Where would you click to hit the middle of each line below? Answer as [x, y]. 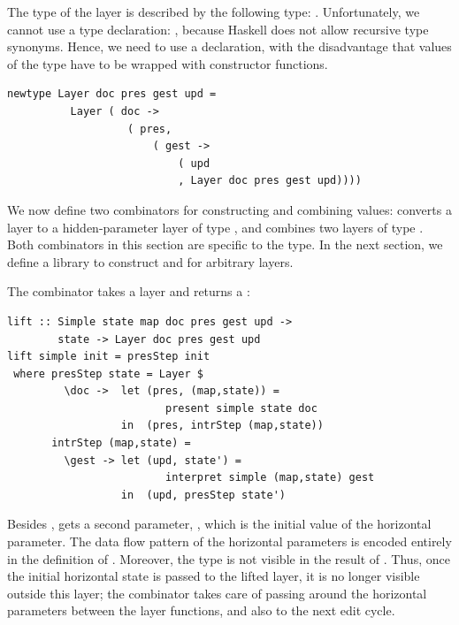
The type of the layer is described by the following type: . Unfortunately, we [214, 11]
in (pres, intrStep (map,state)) [222, 426]
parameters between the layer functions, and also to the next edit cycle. [201, 610]
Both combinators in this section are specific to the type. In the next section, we [225, 244]
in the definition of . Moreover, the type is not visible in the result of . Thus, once [229, 558]
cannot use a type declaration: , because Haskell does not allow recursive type [218, 29]
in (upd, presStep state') [203, 495]
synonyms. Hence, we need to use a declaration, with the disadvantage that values [229, 46]
